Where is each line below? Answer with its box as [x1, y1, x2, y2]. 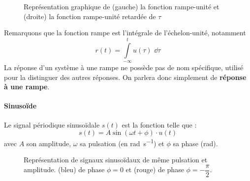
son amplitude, [26, 138, 71, 148]
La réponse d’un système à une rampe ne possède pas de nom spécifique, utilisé [4, 62, 244, 72]
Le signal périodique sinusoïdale [4, 119, 100, 129]
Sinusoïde [4, 101, 37, 111]
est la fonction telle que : [122, 119, 197, 129]
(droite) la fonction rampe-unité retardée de [24, 11, 156, 21]
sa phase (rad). [173, 138, 218, 148]
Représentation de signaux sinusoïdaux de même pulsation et [24, 155, 208, 165]
